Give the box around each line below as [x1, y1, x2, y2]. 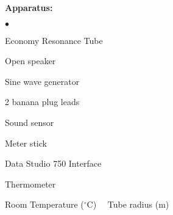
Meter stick [5, 136, 47, 149]
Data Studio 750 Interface [5, 157, 102, 170]
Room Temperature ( [5, 198, 84, 211]
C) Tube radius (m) [86, 198, 169, 211]
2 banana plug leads [5, 95, 80, 108]
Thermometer [5, 177, 56, 190]
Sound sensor [5, 115, 54, 128]
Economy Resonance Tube [5, 34, 103, 46]
